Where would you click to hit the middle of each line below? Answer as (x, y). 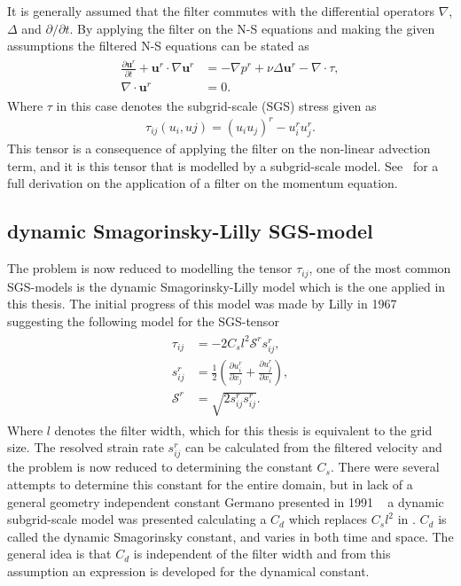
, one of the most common (380, 268)
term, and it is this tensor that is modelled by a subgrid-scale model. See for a (223, 165)
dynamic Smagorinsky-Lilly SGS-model (190, 231)
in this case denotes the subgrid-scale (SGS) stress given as (216, 105)
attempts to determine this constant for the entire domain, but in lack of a (210, 484)
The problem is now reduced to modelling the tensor (150, 268)
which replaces (328, 519)
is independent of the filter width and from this (262, 554)
